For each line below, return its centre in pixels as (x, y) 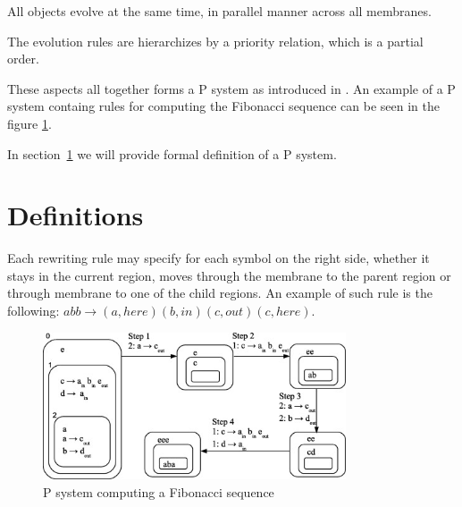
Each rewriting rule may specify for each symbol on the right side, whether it (218, 258)
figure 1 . (29, 123)
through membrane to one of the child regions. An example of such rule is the (220, 293)
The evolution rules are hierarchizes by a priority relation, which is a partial (215, 41)
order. (23, 59)
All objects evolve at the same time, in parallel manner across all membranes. (219, 11)
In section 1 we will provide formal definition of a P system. (172, 153)
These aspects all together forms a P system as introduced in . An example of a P (231, 88)
